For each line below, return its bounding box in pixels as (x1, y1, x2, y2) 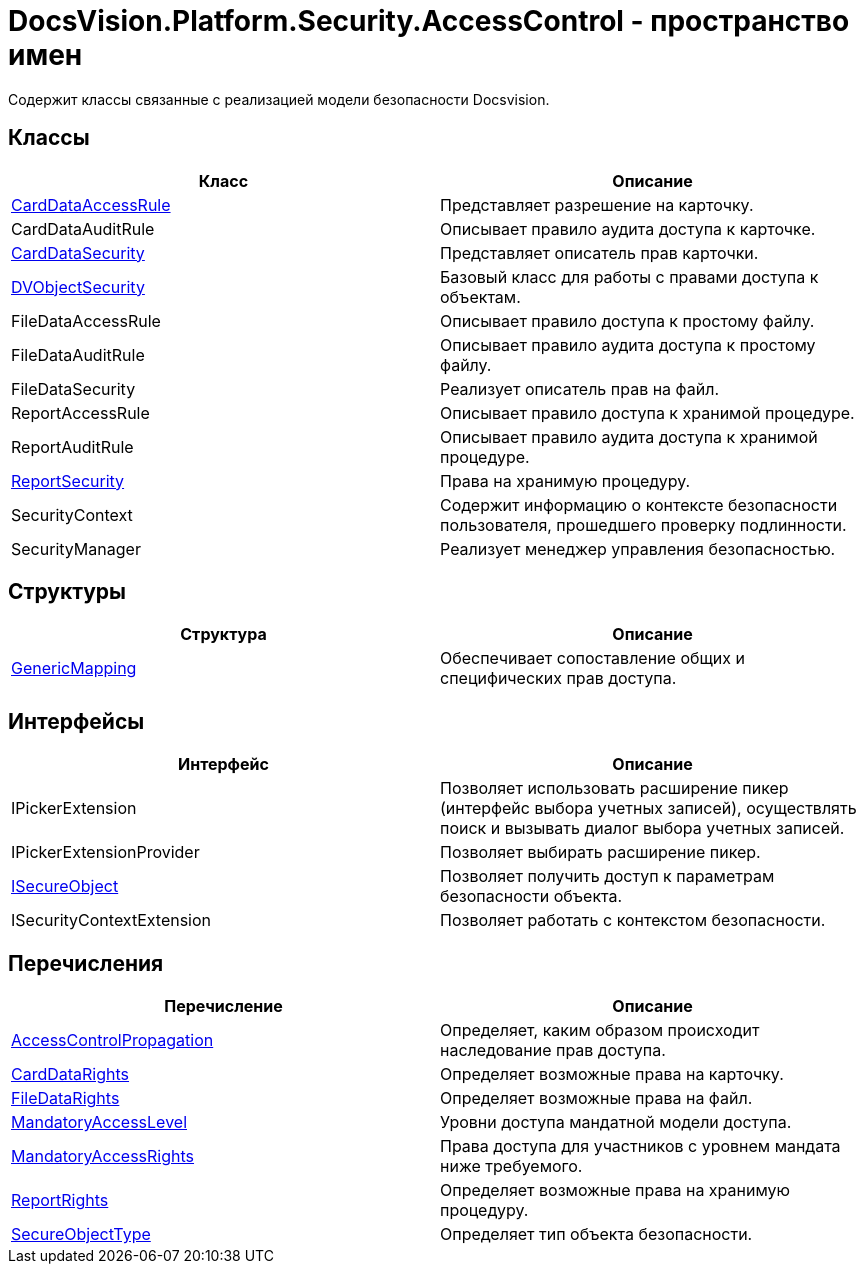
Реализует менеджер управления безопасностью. (440, 538, 836, 559)
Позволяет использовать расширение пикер (440, 778, 789, 799)
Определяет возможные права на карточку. (440, 1064, 784, 1085)
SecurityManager (11, 538, 141, 559)
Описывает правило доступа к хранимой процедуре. (440, 402, 855, 423)
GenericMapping (11, 658, 137, 679)
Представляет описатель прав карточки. (440, 242, 759, 263)
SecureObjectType (11, 1224, 151, 1245)
